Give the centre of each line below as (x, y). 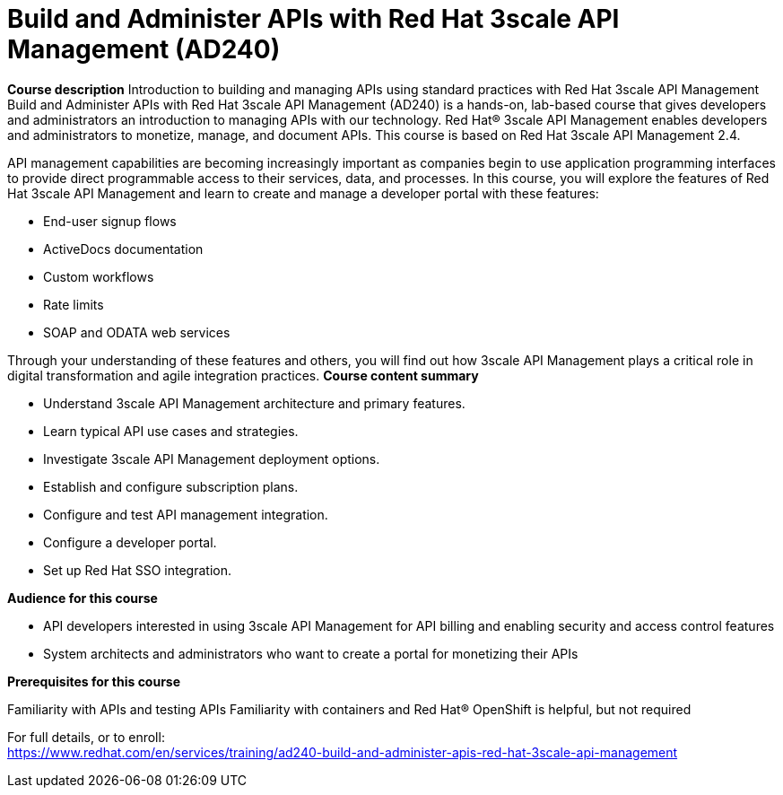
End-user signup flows (110, 221)
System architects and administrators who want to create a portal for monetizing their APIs (311, 653)
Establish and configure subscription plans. (171, 486)
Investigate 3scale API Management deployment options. (212, 459)
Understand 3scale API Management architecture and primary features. (254, 403)
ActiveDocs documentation (123, 249)
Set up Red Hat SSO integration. (137, 570)
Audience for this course (83, 598)
